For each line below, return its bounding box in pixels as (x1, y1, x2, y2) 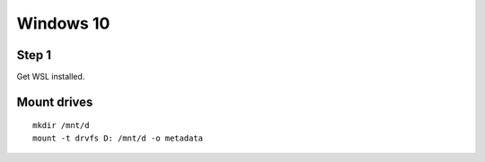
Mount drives (16, 94, 93, 109)
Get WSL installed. (16, 72, 85, 82)
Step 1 (16, 47, 52, 63)
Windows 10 (16, 13, 110, 33)
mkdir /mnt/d (32, 121, 90, 131)
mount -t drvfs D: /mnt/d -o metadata (32, 132, 204, 143)
